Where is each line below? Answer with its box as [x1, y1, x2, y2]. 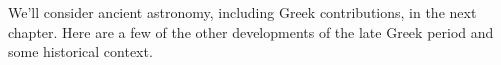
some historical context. [8, 41, 153, 62]
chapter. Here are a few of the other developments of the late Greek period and [8, 21, 494, 42]
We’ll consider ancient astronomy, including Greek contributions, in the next [8, 2, 477, 22]
